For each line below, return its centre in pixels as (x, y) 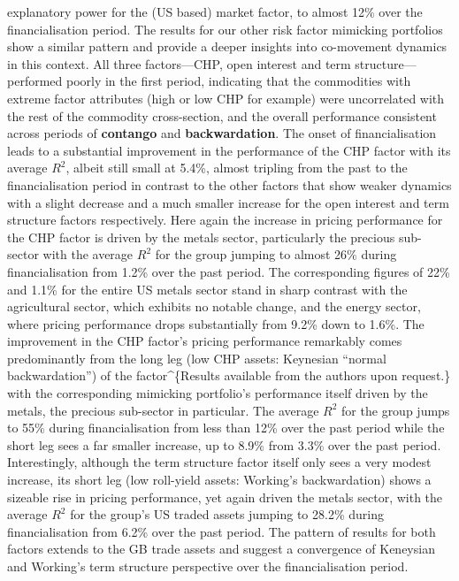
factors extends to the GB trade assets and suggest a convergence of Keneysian (221, 549)
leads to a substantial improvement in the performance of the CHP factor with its (229, 150)
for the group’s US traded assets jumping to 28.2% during (227, 514)
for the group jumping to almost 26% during (276, 254)
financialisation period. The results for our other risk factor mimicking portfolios (225, 29)
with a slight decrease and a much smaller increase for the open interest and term (228, 202)
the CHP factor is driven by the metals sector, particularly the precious (201, 237)
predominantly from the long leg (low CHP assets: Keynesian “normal (197, 358)
